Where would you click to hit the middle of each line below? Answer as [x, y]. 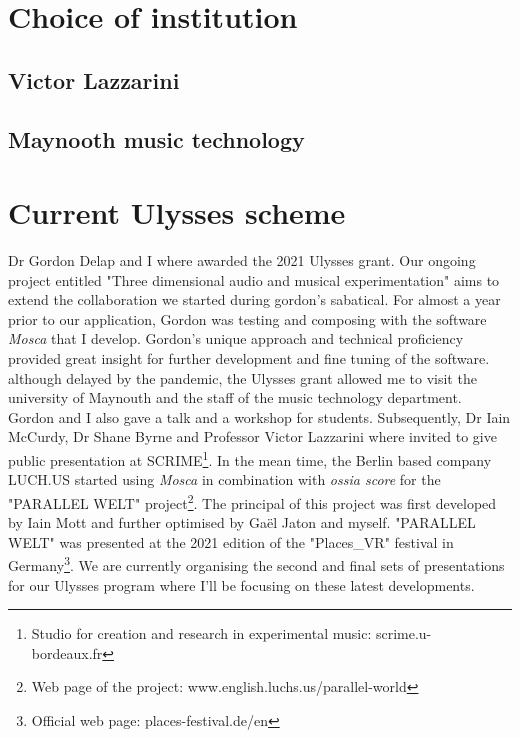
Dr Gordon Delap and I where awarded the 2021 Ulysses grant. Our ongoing [242, 260]
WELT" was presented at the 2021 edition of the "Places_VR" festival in [231, 541]
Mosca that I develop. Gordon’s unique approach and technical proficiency [236, 338]
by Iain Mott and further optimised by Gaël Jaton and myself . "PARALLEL [242, 522]
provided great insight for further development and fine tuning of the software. [249, 358]
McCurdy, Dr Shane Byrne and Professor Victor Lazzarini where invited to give [252, 436]
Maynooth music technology [156, 138]
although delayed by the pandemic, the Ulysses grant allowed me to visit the [242, 377]
